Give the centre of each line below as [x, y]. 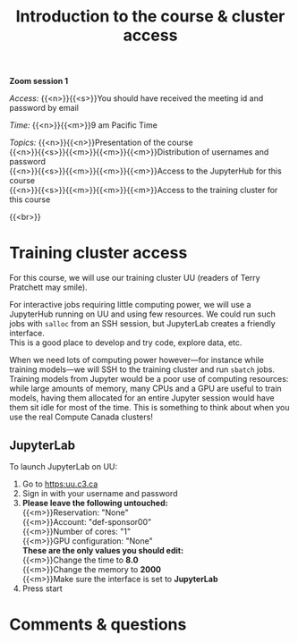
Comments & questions [98, 625]
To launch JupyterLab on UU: [64, 466]
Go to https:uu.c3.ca [60, 484]
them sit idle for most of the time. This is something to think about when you [149, 408]
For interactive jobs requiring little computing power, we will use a [130, 305]
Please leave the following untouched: [95, 503]
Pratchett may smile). [48, 287]
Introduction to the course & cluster [150, 17]
